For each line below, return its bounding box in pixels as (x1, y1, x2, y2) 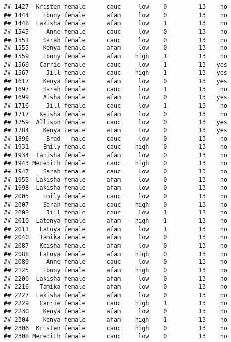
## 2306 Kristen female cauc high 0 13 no (4, 324, 228, 332)
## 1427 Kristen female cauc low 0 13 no (4, 3, 228, 10)
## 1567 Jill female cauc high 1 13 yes (4, 69, 228, 77)
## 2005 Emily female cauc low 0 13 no (4, 193, 228, 200)
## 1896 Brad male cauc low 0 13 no (4, 135, 228, 142)
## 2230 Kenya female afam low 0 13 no (4, 308, 228, 315)
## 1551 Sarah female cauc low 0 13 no (4, 36, 228, 43)
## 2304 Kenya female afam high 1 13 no (4, 316, 228, 323)
